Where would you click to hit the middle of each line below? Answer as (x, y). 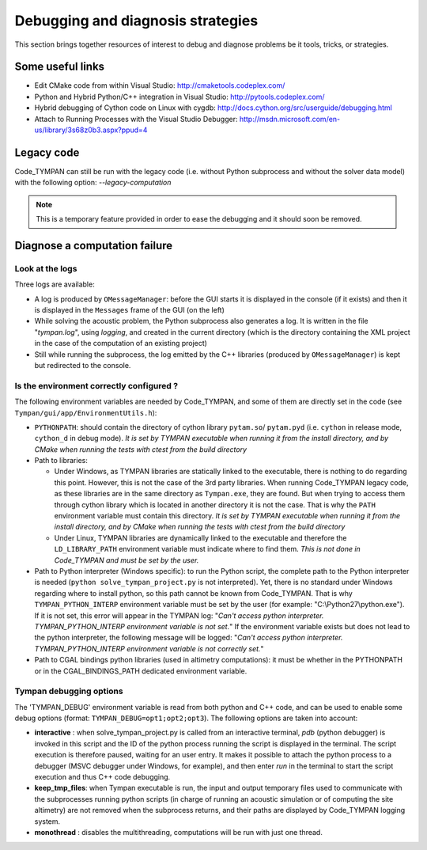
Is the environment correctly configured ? (96, 385)
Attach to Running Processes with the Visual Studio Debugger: (136, 119)
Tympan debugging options (69, 691)
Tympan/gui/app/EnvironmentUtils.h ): (86, 412)
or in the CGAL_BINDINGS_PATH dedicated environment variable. (141, 671)
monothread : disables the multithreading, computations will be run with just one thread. (179, 832)
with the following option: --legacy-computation (93, 183)
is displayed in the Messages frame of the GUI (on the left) (130, 310)
